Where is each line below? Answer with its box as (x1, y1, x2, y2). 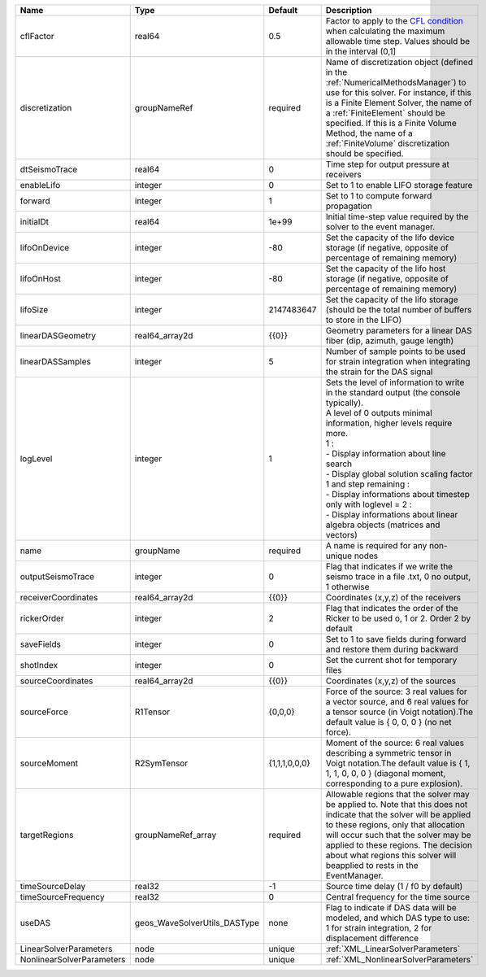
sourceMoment (20, 757, 79, 769)
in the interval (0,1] (325, 46, 397, 57)
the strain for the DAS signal (325, 366, 433, 377)
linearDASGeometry (20, 330, 97, 341)
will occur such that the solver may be (325, 830, 471, 840)
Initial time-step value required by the (325, 212, 469, 222)
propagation (325, 200, 373, 212)
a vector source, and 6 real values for (325, 696, 469, 707)
